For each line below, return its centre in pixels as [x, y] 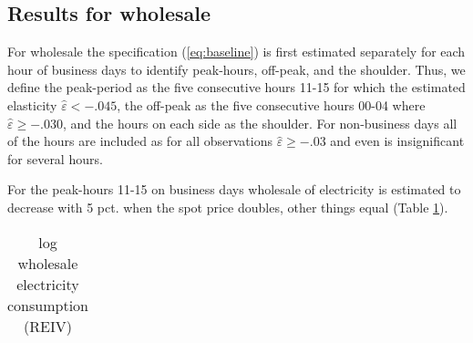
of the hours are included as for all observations [140, 141]
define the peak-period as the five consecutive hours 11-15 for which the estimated [236, 87]
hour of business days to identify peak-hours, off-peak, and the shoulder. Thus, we [236, 69]
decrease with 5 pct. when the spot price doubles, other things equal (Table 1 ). [228, 207]
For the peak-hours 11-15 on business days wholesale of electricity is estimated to [234, 189]
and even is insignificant [397, 141]
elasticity [32, 104]
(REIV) [48, 326]
